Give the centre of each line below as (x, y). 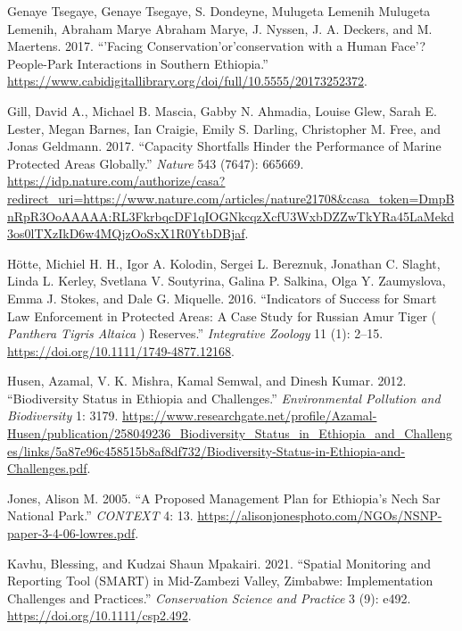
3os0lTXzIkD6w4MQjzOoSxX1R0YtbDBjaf (126, 233)
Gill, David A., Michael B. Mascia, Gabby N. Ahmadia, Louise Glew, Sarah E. (222, 110)
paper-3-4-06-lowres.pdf (71, 533)
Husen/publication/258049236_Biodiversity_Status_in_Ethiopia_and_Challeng (230, 433)
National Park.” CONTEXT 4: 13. (100, 515)
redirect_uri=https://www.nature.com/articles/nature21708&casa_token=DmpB (231, 198)
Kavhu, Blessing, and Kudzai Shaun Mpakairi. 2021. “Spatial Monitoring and (219, 563)
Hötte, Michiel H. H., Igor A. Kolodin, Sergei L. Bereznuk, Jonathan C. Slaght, (224, 263)
